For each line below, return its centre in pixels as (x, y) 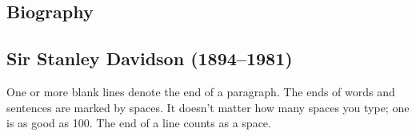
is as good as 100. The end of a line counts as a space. (139, 123)
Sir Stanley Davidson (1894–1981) (150, 58)
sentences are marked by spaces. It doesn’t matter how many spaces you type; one (208, 107)
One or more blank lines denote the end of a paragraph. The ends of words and (201, 91)
